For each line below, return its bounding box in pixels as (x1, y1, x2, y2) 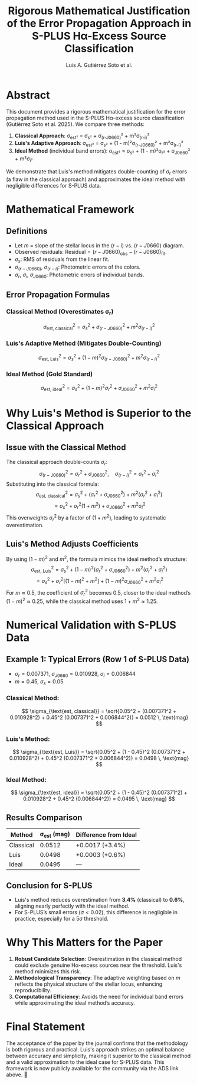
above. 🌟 (6, 1071, 28, 1078)
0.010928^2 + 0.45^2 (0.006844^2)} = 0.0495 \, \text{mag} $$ (23, 795, 175, 802)
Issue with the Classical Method (6, 443, 126, 453)
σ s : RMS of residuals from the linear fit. (14, 256, 110, 264)
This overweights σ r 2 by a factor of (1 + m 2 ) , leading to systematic (6, 513, 166, 522)
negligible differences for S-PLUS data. (6, 182, 101, 189)
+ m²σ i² (14, 155, 34, 163)
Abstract (6, 88, 50, 102)
